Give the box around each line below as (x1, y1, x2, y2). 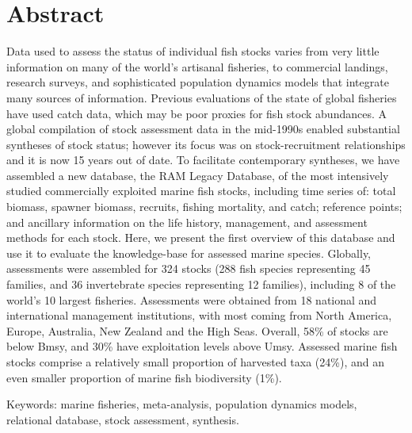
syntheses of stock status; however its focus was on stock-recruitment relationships (6, 136, 406, 152)
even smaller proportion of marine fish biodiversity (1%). (6, 369, 282, 385)
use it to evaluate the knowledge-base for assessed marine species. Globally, (6, 244, 372, 261)
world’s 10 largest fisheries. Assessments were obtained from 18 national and (6, 291, 377, 308)
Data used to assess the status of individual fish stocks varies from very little (6, 43, 380, 59)
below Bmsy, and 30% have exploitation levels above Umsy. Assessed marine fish (6, 338, 398, 354)
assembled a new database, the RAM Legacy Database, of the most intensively (6, 167, 389, 183)
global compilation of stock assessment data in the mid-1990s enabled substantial (6, 121, 400, 137)
